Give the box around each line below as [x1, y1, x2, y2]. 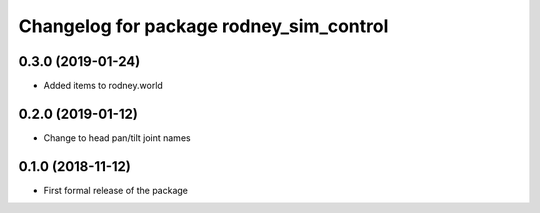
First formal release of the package [43, 184, 189, 196]
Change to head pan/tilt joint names [43, 131, 191, 144]
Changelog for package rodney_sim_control [18, 15, 389, 37]
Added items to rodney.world [43, 80, 164, 92]
